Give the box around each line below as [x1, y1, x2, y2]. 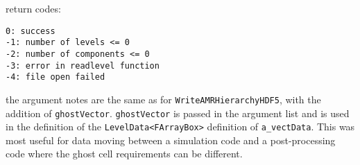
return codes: [6, 1, 61, 15]
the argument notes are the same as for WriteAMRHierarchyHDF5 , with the [6, 92, 321, 106]
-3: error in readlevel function [6, 60, 160, 71]
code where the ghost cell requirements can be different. [6, 146, 243, 161]
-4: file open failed [6, 72, 105, 82]
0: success [6, 26, 55, 36]
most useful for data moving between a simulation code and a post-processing [6, 132, 336, 147]
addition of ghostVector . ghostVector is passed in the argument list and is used [6, 105, 350, 120]
